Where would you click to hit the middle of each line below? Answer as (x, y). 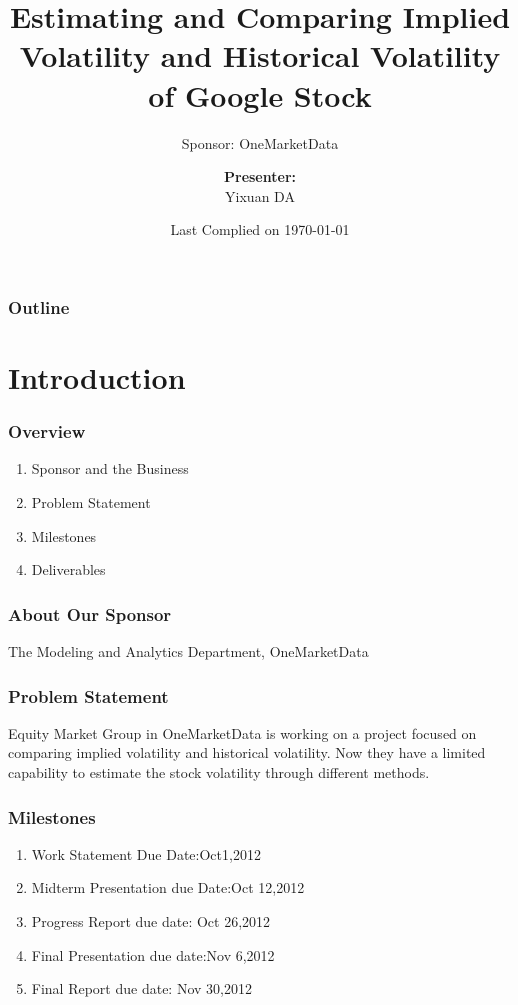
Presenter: (260, 176)
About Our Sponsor (90, 613)
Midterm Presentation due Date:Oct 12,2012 (168, 887)
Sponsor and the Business (110, 468)
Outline (39, 306)
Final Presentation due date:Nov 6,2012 (153, 954)
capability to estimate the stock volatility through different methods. (219, 771)
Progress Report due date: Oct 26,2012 (151, 920)
